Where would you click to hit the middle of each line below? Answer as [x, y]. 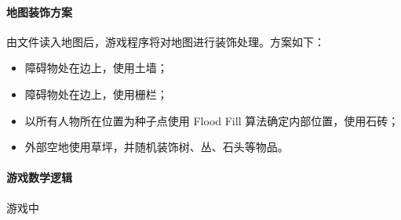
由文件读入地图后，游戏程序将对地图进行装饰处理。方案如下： [166, 41]
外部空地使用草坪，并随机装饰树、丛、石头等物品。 [157, 147]
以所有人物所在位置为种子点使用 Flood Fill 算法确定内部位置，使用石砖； [212, 120]
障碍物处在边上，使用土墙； [96, 68]
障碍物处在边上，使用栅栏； [96, 94]
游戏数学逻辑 [39, 177]
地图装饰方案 [39, 11]
